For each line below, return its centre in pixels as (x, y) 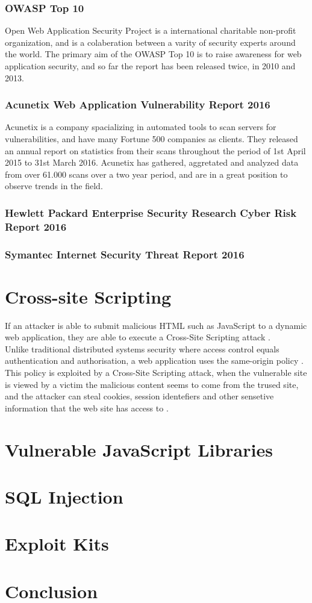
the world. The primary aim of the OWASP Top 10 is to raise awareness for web (153, 54)
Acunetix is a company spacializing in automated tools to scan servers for (141, 127)
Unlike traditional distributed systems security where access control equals (142, 348)
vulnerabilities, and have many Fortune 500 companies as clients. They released (151, 139)
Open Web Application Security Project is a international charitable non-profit (151, 30)
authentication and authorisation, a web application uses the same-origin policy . (154, 361)
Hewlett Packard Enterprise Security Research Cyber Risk (151, 212)
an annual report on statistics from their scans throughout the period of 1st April (155, 150)
